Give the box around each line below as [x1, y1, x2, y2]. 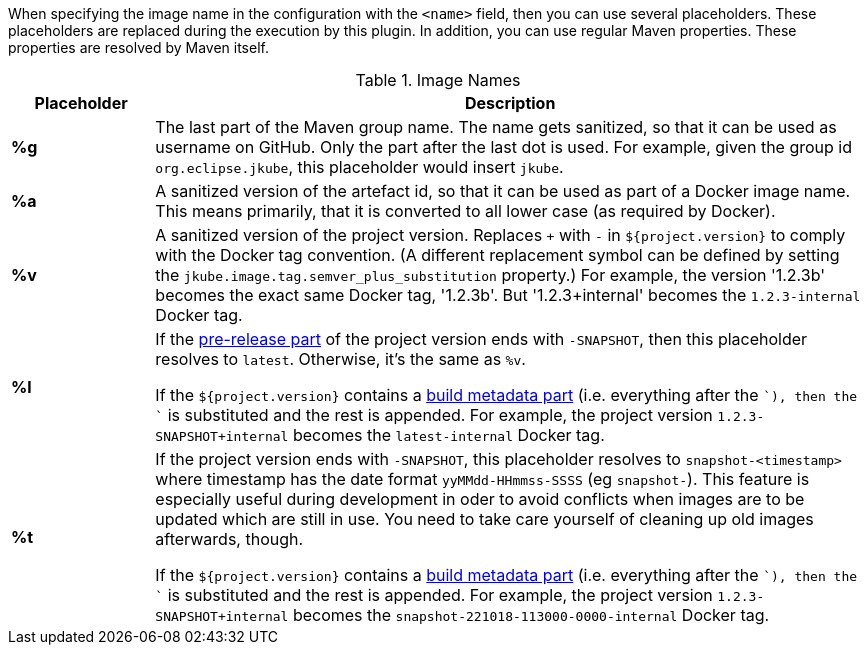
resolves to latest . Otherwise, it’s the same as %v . [155, 349, 526, 369]
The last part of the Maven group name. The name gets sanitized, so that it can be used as [155, 117, 837, 137]
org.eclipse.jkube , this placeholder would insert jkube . [155, 157, 564, 177]
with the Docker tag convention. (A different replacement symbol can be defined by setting [155, 245, 840, 265]
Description [464, 93, 556, 113]
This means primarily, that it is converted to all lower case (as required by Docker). [155, 201, 776, 221]
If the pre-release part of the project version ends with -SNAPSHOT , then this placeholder [155, 329, 808, 349]
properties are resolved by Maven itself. [8, 39, 269, 56]
